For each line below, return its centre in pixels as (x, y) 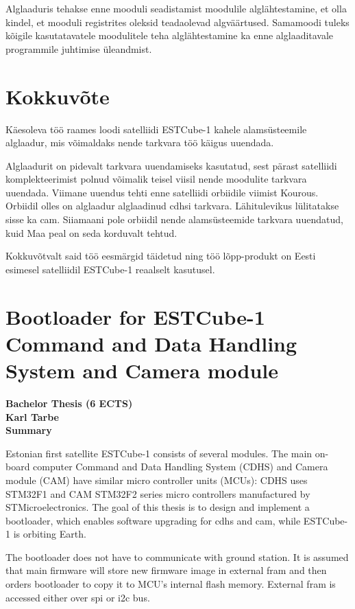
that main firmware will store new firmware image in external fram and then (166, 570)
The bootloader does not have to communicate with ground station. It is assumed (177, 556)
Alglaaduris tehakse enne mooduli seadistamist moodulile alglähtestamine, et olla (176, 8)
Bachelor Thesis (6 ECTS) (69, 403)
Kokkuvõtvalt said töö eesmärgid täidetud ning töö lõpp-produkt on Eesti (161, 256)
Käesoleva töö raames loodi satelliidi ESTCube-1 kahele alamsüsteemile (156, 129)
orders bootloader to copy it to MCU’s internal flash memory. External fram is (171, 584)
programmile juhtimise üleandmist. (79, 48)
